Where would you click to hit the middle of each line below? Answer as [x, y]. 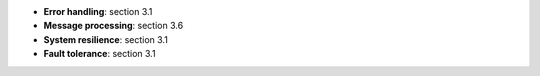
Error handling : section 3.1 [98, 11]
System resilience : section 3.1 [106, 39]
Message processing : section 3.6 [113, 26]
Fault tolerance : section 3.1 [99, 54]
